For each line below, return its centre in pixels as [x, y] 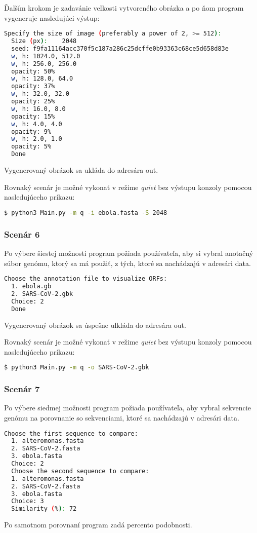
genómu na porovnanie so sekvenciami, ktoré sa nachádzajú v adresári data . [122, 417]
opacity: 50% [33, 71]
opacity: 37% [33, 86]
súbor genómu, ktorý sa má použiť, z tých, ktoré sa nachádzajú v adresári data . [127, 263]
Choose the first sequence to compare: [71, 433]
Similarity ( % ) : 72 [44, 509]
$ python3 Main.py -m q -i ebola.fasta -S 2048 [86, 213]
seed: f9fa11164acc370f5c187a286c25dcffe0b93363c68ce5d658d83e [120, 48]
